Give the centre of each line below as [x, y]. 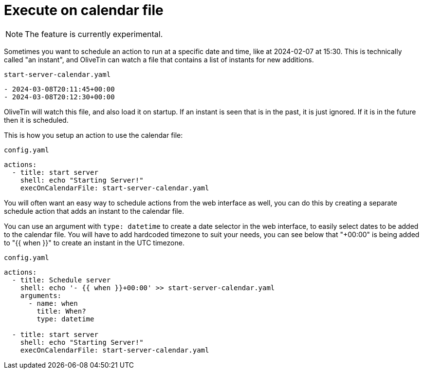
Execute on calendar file [84, 10]
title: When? [61, 311]
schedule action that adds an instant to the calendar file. [94, 211]
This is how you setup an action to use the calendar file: [93, 135]
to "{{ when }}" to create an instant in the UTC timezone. [94, 242]
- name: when [53, 303]
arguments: [41, 295]
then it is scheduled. [36, 120]
